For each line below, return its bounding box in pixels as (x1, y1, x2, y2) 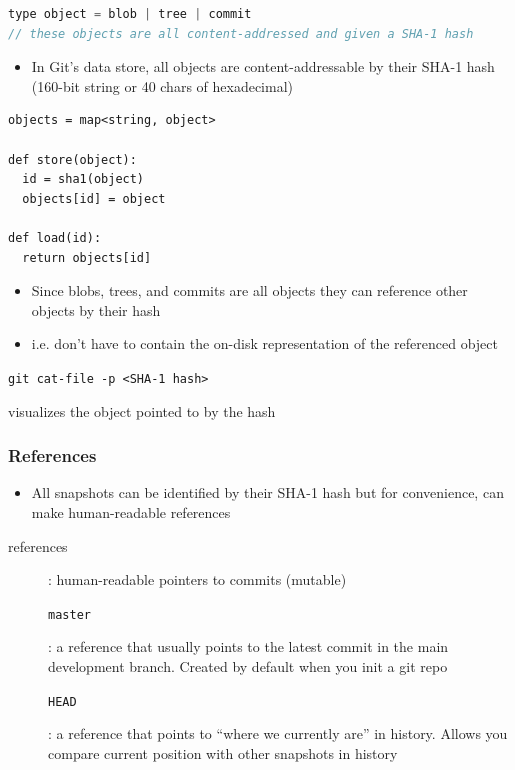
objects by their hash (31, 299, 161, 320)
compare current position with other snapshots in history (48, 742, 398, 763)
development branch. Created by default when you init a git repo (48, 656, 448, 676)
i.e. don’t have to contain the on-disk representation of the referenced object (31, 333, 498, 354)
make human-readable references (31, 501, 231, 522)
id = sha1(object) (22, 172, 145, 187)
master (48, 607, 91, 622)
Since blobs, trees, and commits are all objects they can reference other (31, 280, 468, 301)
